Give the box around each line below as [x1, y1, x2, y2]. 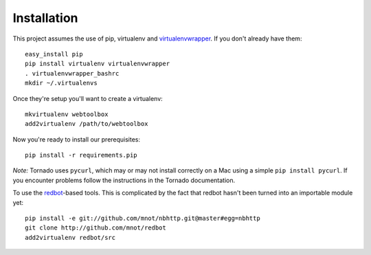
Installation [12, 10, 78, 25]
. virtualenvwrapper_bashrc [25, 69, 120, 77]
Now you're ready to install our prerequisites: [12, 135, 141, 144]
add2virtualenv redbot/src [25, 234, 116, 241]
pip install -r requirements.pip [25, 151, 137, 159]
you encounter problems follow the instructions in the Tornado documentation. [12, 176, 236, 184]
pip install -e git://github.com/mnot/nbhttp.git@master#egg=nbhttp [25, 214, 260, 223]
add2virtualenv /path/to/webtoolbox [25, 120, 148, 128]
